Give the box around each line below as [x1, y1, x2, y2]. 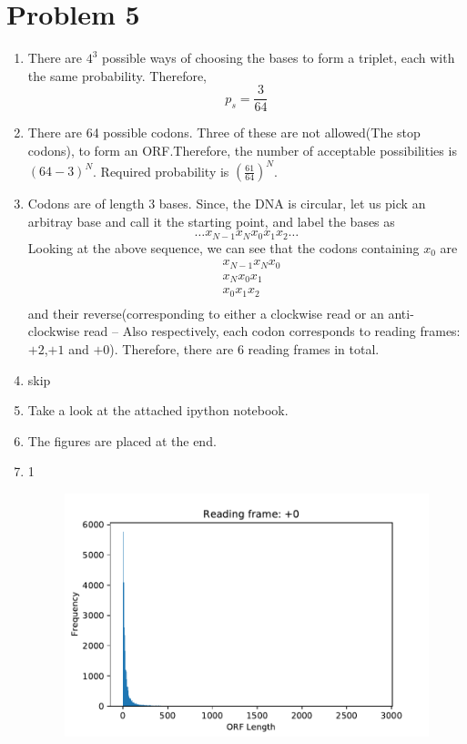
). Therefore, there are [109, 339, 234, 358]
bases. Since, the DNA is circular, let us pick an [158, 194, 426, 213]
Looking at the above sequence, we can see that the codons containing [27, 238, 420, 257]
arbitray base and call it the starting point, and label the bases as [27, 211, 395, 230]
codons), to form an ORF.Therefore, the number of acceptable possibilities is [27, 140, 457, 159]
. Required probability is [93, 161, 229, 180]
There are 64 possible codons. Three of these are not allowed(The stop [27, 123, 421, 142]
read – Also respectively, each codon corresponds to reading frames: [83, 321, 461, 341]
